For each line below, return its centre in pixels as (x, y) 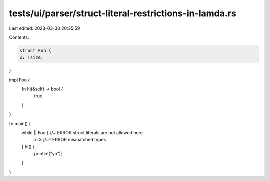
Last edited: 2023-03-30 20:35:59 (45, 28)
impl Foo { (19, 80)
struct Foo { (36, 50)
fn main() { (20, 123)
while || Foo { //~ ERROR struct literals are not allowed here (82, 133)
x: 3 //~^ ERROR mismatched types (70, 140)
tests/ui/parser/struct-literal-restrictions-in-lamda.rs (123, 13)
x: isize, (32, 57)
